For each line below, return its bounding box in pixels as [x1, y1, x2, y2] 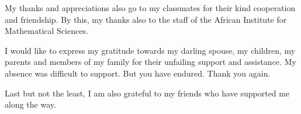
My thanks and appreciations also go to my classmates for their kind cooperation [5, 2, 296, 13]
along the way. [5, 98, 56, 110]
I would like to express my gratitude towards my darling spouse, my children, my [5, 44, 296, 56]
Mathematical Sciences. [5, 25, 88, 37]
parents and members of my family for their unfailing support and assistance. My [5, 56, 296, 68]
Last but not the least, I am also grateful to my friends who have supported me [5, 87, 290, 99]
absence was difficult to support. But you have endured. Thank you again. [5, 67, 271, 79]
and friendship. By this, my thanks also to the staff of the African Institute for [5, 13, 287, 25]
